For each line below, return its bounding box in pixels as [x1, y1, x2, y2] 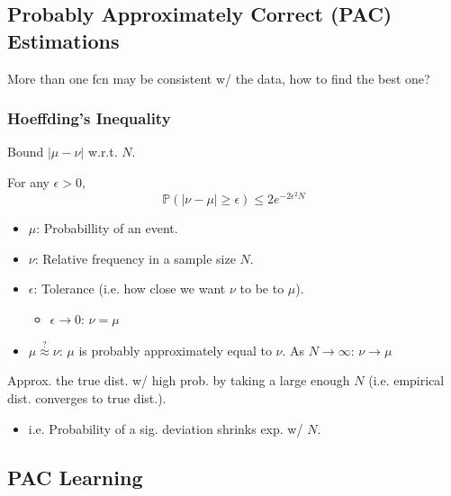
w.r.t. [87, 142, 118, 161]
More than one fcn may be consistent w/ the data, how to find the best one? [7, 68, 430, 87]
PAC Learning [7, 463, 143, 491]
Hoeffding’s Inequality [7, 107, 171, 130]
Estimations [7, 26, 120, 54]
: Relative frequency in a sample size [34, 248, 236, 267]
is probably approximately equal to [78, 340, 272, 359]
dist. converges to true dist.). [7, 389, 167, 407]
